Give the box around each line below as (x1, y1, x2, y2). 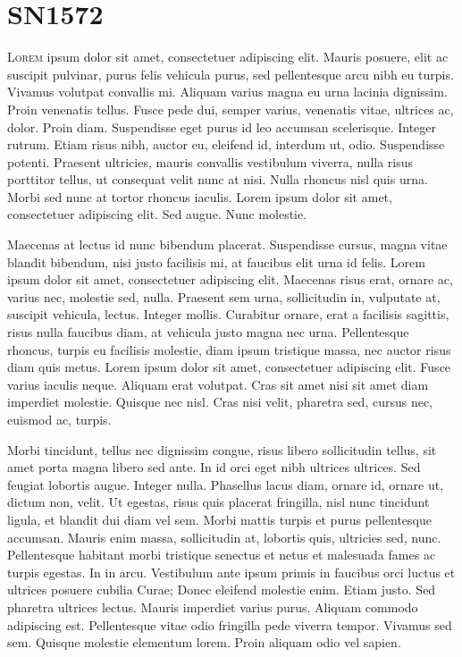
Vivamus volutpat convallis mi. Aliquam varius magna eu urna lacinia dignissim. (7, 82, 448, 101)
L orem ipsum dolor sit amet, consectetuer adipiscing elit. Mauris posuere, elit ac (7, 47, 449, 66)
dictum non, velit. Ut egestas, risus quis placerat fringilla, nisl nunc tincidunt (7, 493, 430, 511)
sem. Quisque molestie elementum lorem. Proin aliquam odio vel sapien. (7, 633, 401, 652)
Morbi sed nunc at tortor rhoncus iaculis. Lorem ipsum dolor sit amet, (7, 187, 392, 206)
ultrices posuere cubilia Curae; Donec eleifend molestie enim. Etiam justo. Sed (7, 580, 436, 599)
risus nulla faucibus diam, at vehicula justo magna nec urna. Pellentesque (7, 323, 409, 341)
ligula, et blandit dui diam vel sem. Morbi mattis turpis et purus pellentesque (7, 510, 432, 528)
